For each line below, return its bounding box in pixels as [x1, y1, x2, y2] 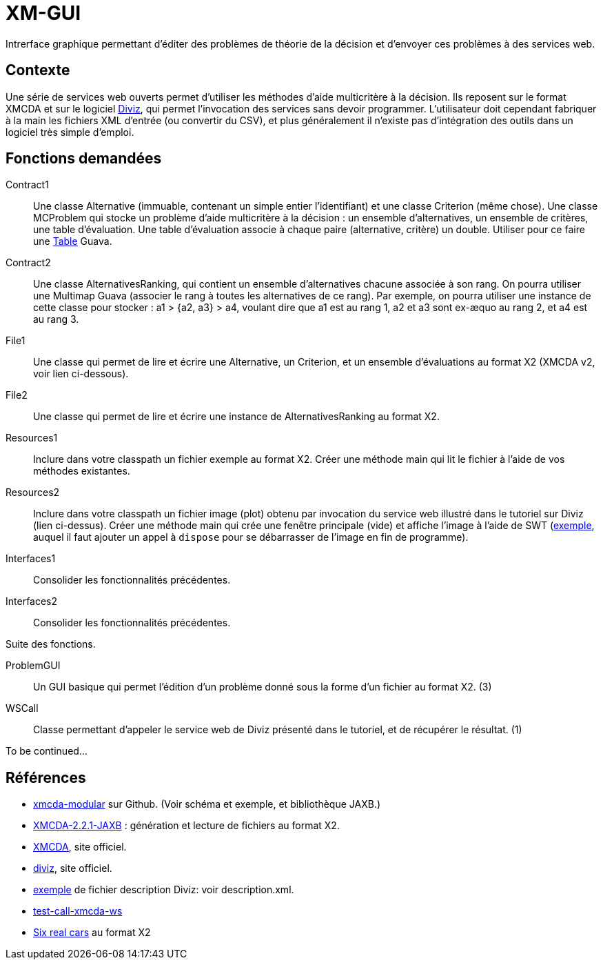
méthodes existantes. [33, 465, 130, 477]
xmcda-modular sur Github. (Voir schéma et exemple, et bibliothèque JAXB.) [33, 798, 381, 810]
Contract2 [6, 257, 51, 269]
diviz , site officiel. [33, 862, 112, 875]
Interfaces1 [6, 553, 56, 565]
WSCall [6, 702, 39, 715]
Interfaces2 [6, 595, 58, 608]
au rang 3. [33, 313, 79, 326]
